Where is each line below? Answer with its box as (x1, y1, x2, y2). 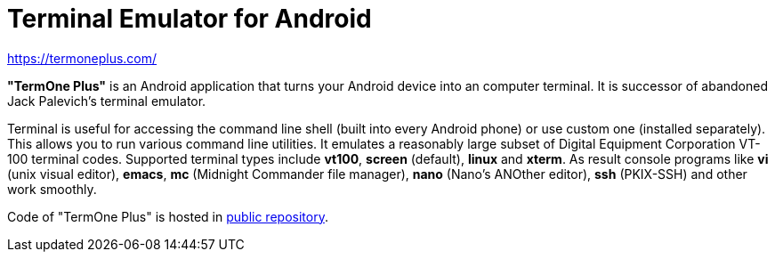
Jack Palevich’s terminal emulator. (7, 93, 206, 109)
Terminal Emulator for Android (7, 4, 372, 34)
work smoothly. (7, 181, 97, 197)
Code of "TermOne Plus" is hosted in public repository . (7, 208, 328, 224)
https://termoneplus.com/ (7, 50, 157, 66)
